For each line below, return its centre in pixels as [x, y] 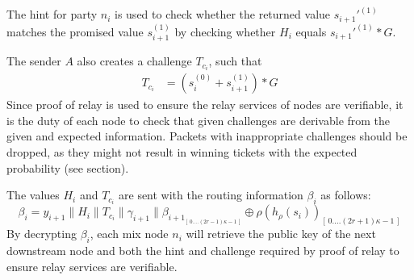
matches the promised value [75, 31]
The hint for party [52, 14]
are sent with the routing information [211, 195]
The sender [34, 61]
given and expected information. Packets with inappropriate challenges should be [207, 136]
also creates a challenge [134, 61]
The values [33, 195]
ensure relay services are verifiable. [92, 266]
